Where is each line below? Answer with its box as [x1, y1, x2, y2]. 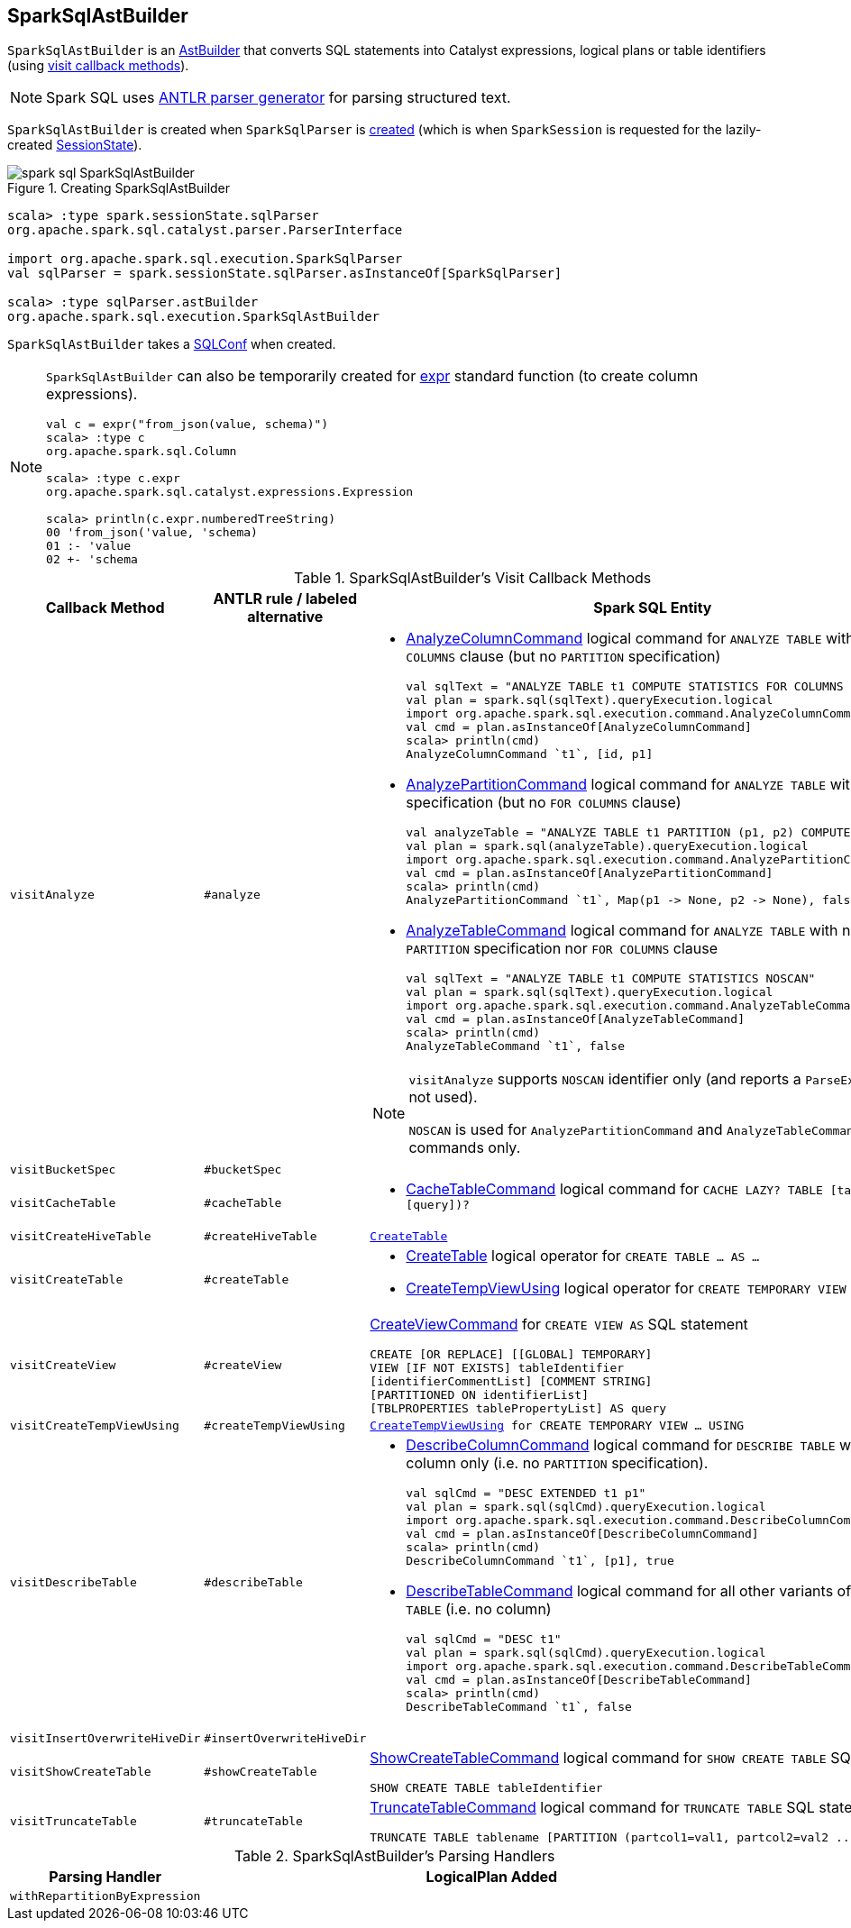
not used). [408, 1088, 478, 1107]
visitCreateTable [10, 1272, 124, 1286]
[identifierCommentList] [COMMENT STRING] [370, 1375, 653, 1389]
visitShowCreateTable [10, 1765, 151, 1779]
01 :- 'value [46, 539, 131, 553]
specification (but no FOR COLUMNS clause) [406, 793, 682, 812]
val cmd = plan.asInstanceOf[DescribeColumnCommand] [406, 1527, 759, 1541]
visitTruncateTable [10, 1814, 137, 1829]
